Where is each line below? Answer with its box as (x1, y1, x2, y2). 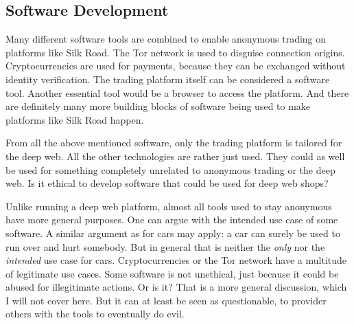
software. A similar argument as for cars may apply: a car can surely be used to (5, 225, 340, 240)
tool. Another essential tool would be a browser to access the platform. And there (5, 85, 349, 100)
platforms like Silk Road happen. (5, 112, 144, 126)
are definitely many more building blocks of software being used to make (5, 99, 311, 113)
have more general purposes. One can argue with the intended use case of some (5, 212, 338, 227)
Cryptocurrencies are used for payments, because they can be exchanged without (5, 58, 346, 73)
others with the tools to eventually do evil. (5, 306, 185, 321)
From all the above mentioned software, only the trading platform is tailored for (5, 135, 342, 150)
